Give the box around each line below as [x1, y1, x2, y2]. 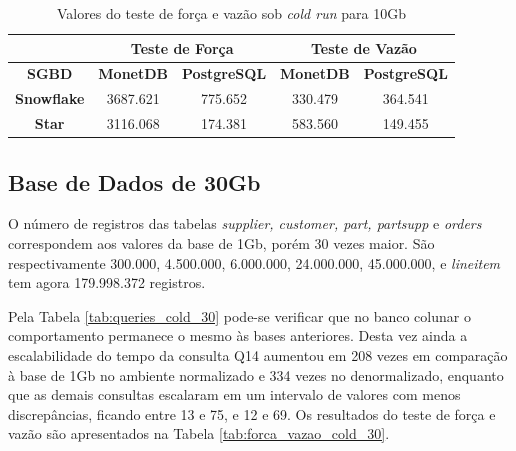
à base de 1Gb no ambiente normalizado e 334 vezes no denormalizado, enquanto [8, 364, 504, 385]
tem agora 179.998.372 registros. [8, 272, 206, 293]
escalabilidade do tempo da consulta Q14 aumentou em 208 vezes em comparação [8, 344, 508, 365]
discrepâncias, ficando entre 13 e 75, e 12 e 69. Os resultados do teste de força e [8, 403, 496, 424]
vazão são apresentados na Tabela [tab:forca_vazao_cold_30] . [8, 423, 390, 444]
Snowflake [15, 88, 85, 109]
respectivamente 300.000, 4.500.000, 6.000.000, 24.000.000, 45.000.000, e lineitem [8, 252, 501, 273]
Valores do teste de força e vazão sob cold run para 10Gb [56, 3, 406, 23]
